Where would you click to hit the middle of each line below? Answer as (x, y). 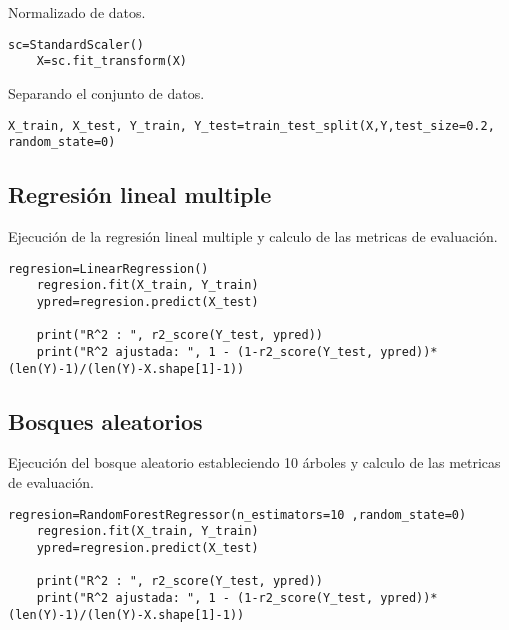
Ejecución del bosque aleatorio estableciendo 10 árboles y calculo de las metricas (254, 462)
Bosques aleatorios (105, 420)
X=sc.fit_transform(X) (111, 61)
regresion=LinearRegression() (108, 268)
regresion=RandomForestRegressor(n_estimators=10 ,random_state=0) (237, 514)
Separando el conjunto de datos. (106, 92)
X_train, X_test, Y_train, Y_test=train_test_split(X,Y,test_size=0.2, (251, 125)
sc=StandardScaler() (76, 44)
